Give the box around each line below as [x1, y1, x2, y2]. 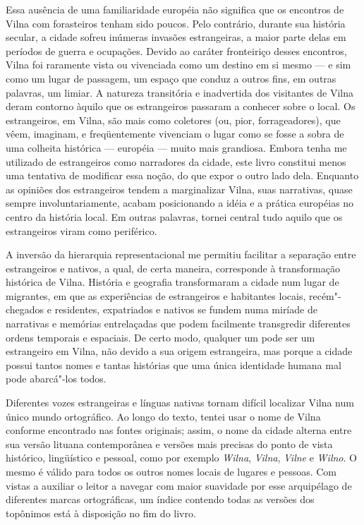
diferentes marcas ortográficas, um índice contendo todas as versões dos [6, 492, 315, 507]
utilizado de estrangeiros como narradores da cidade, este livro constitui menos [6, 154, 346, 169]
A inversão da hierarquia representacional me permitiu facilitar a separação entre [6, 247, 356, 262]
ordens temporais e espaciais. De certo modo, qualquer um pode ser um [6, 330, 315, 344]
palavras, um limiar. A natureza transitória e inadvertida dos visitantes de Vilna [6, 85, 353, 99]
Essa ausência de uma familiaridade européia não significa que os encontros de [6, 2, 344, 16]
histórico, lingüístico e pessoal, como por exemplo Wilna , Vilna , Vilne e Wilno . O [6, 450, 357, 465]
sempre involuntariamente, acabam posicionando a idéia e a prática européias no [6, 195, 354, 210]
